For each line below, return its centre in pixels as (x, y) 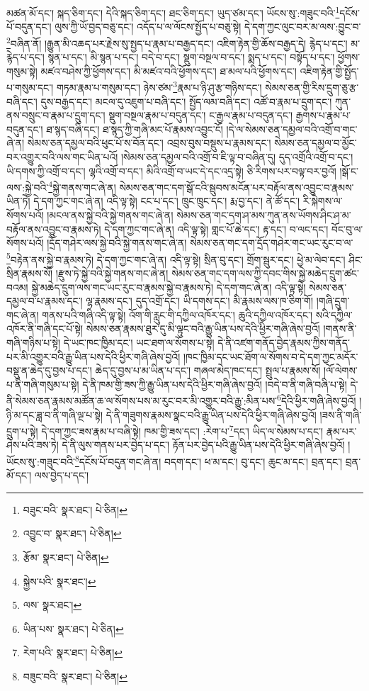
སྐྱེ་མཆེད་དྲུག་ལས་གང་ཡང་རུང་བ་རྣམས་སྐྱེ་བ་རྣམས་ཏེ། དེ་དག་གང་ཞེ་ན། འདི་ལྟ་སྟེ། (169, 287)
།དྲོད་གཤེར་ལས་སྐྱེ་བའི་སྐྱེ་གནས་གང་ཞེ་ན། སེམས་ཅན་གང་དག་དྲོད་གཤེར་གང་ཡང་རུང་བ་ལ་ (200, 243)
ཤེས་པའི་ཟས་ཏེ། (33, 445)
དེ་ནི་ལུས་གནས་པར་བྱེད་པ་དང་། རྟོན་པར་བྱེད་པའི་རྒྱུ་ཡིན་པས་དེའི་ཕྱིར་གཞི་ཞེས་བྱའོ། (203, 445)
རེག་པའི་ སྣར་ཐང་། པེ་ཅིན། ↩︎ (73, 652)
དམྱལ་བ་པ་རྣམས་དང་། (45, 301)
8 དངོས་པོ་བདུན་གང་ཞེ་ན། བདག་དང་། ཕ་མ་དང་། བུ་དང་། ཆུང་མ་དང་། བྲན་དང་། (209, 460)
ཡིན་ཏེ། (18, 201)
